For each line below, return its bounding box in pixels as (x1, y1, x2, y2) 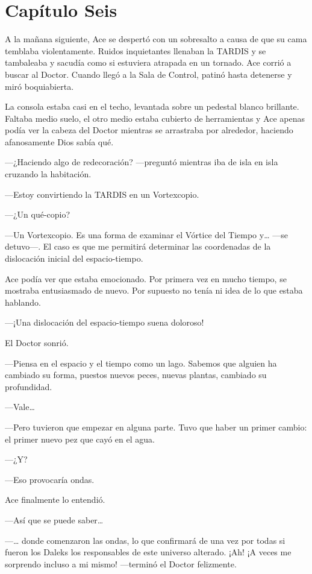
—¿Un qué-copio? (5, 208, 70, 221)
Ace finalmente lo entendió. (5, 493, 105, 506)
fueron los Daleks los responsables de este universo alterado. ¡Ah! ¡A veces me (5, 546, 292, 558)
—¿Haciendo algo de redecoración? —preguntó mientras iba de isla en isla (5, 156, 278, 168)
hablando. (5, 295, 41, 308)
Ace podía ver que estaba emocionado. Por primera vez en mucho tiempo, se (5, 272, 287, 285)
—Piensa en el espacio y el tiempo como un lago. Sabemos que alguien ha (5, 356, 277, 369)
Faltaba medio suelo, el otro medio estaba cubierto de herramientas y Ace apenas (5, 112, 305, 124)
